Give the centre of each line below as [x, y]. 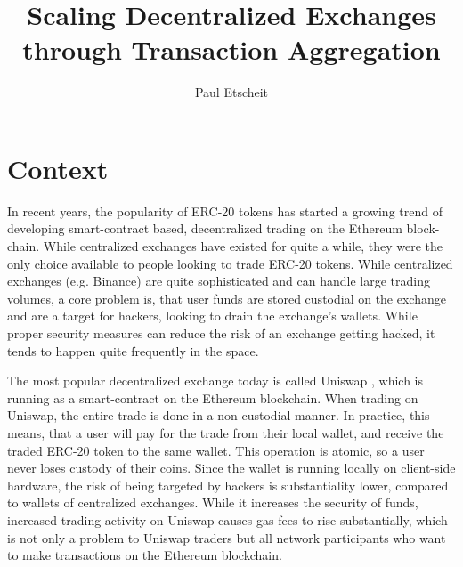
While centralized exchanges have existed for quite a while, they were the [243, 246]
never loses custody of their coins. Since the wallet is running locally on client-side [231, 468]
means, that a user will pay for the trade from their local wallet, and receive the [226, 432]
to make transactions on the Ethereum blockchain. [145, 555]
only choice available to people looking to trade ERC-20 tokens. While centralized [230, 263]
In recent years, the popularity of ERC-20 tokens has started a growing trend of [225, 211]
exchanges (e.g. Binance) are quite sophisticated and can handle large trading [219, 281]
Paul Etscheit [231, 92]
